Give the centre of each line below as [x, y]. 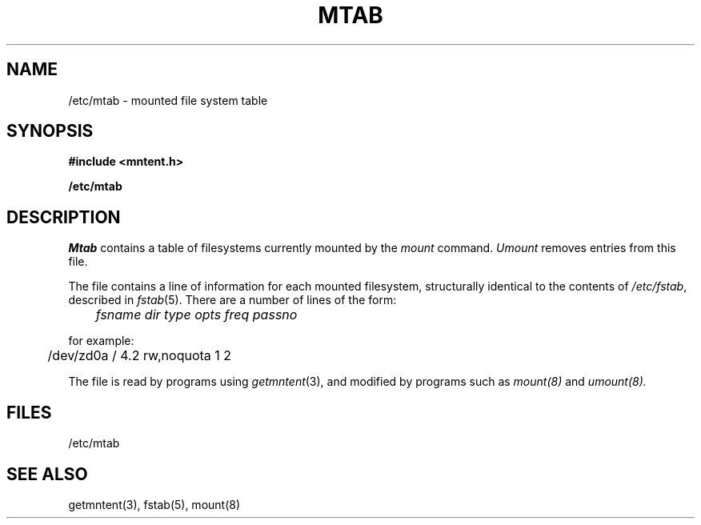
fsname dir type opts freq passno [196, 315]
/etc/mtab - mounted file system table [168, 100]
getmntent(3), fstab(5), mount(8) [154, 504]
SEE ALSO [47, 474]
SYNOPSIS [50, 131]
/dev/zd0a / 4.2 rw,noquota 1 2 [140, 356]
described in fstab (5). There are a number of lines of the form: [232, 300]
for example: [101, 341]
